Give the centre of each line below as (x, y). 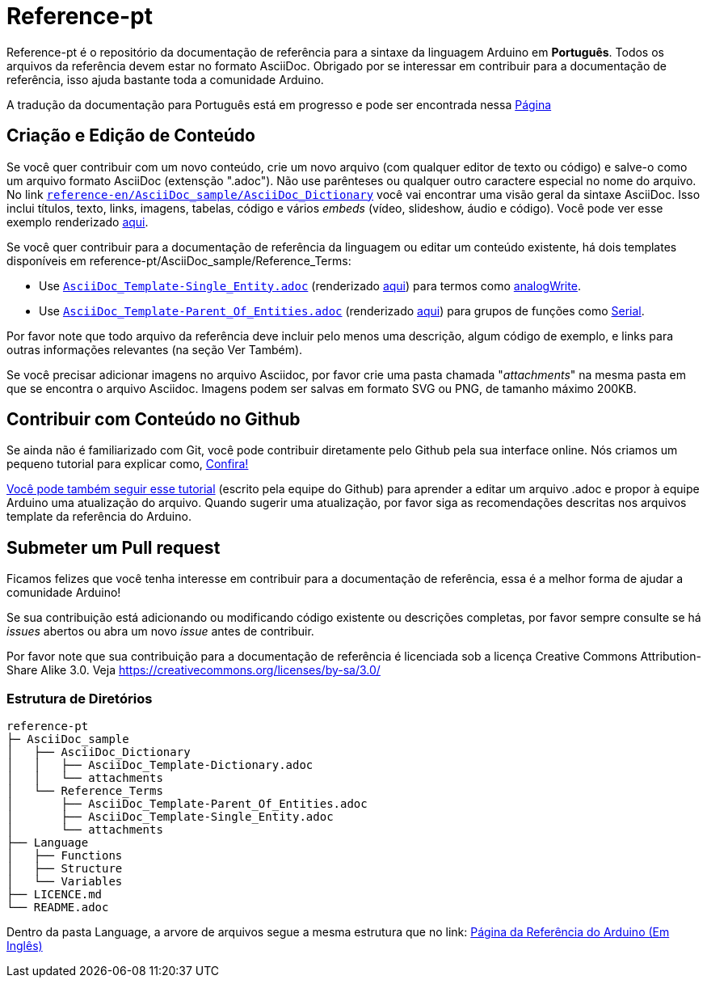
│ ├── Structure (65, 869)
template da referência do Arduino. (99, 517)
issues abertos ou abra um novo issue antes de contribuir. (160, 631)
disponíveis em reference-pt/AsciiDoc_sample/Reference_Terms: (179, 260)
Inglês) (25, 946)
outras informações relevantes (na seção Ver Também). (155, 349)
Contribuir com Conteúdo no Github (154, 420)
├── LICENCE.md (55, 895)
